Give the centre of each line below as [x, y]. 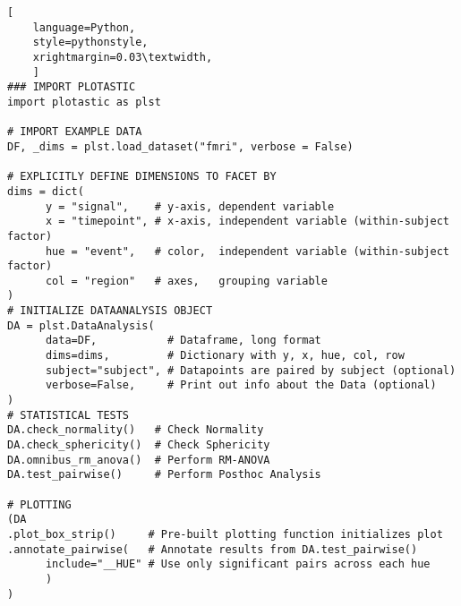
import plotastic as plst [84, 102]
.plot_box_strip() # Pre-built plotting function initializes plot [225, 534]
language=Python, [84, 27]
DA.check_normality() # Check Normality [136, 430]
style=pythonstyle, [90, 43]
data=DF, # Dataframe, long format [183, 341]
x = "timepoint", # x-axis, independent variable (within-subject [247, 222]
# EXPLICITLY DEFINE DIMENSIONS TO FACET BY [142, 177]
